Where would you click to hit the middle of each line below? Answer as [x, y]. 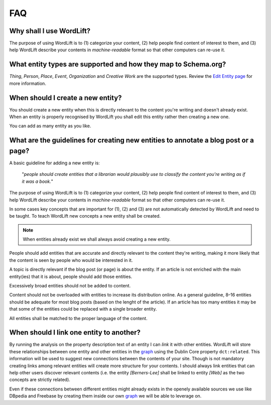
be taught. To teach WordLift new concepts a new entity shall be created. [85, 216]
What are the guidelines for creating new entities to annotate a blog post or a [132, 140]
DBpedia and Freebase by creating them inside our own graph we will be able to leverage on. [105, 396]
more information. [28, 83]
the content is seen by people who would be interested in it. [71, 260]
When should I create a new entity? [66, 98]
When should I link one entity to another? [75, 332]
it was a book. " [38, 181]
